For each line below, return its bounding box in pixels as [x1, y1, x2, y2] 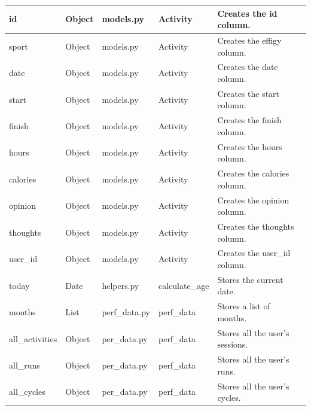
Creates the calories [217, 167, 289, 179]
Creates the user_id [217, 246, 291, 259]
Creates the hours [217, 140, 282, 153]
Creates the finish [217, 114, 282, 126]
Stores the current [217, 273, 283, 285]
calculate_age [158, 279, 209, 291]
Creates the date [217, 60, 278, 73]
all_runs [9, 358, 40, 371]
